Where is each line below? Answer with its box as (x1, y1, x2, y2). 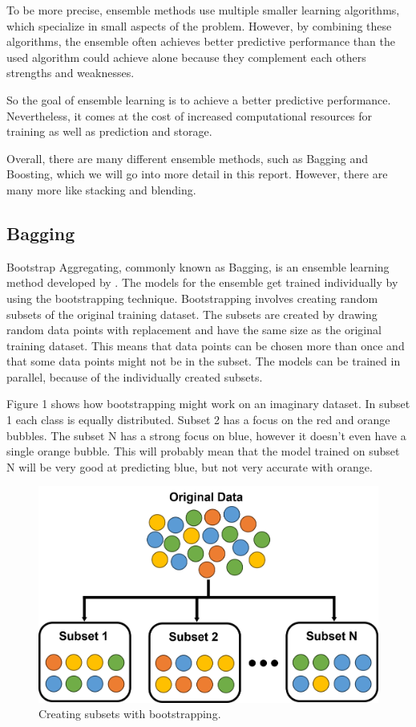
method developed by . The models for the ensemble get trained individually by (6, 274, 398, 291)
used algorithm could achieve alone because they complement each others (6, 48, 366, 65)
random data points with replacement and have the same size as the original (6, 321, 382, 338)
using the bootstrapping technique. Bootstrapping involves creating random (6, 289, 378, 306)
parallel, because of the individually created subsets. (6, 368, 263, 385)
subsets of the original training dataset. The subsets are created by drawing (6, 305, 378, 322)
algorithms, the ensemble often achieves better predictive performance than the (6, 33, 395, 50)
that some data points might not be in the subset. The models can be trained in (6, 353, 401, 370)
